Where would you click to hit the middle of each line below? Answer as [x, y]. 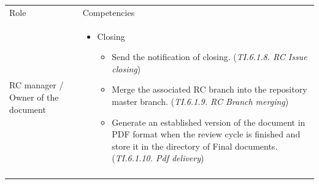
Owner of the [34, 97]
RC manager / [37, 85]
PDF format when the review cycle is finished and [206, 134]
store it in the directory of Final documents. [195, 146]
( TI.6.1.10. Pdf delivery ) [158, 158]
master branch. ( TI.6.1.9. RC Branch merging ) [200, 101]
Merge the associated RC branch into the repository [209, 89]
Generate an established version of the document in [209, 122]
